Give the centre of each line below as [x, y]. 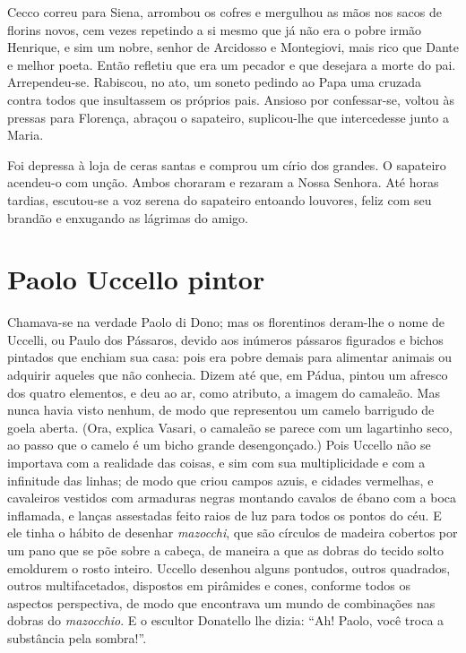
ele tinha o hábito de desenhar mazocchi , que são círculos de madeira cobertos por [233, 533]
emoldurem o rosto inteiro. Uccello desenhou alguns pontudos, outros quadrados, [229, 567]
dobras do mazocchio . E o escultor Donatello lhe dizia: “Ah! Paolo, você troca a [226, 620]
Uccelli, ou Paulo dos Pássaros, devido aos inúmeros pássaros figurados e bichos [225, 339]
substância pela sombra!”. [77, 637]
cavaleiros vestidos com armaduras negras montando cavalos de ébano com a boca [232, 498]
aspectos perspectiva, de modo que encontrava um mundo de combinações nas [221, 602]
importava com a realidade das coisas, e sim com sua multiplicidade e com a [216, 462]
